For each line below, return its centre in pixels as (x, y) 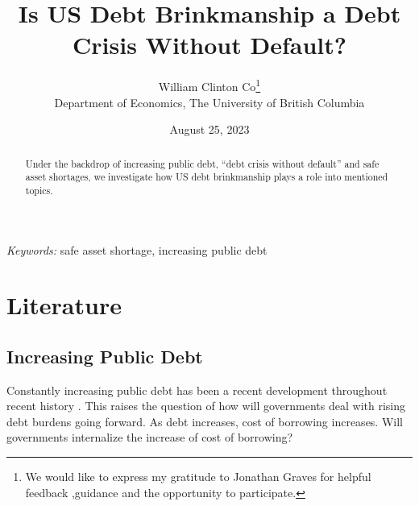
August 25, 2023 (209, 129)
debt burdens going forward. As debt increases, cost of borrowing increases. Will (205, 421)
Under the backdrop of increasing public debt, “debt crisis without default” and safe (202, 163)
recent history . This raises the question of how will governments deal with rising (206, 406)
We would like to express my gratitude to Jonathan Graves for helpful (198, 477)
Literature (64, 305)
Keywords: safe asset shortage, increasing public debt (137, 249)
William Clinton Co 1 (209, 85)
